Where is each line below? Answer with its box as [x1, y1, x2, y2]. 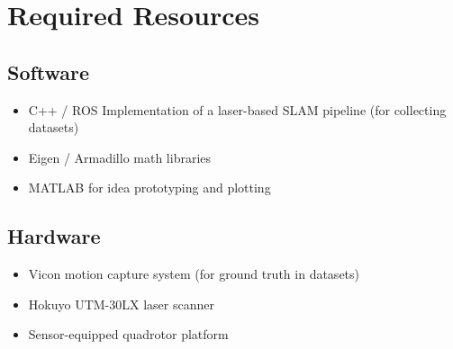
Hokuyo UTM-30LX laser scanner [28, 294, 214, 313]
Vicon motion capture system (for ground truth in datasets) [28, 264, 360, 283]
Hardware [7, 222, 101, 250]
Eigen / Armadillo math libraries [28, 148, 212, 166]
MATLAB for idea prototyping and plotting [28, 178, 271, 197]
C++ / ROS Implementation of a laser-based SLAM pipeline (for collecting [28, 100, 447, 119]
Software [7, 58, 90, 85]
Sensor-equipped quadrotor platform [28, 325, 229, 344]
